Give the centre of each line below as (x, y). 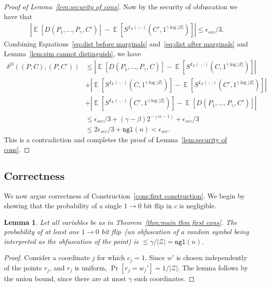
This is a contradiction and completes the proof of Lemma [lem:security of (115, 139)
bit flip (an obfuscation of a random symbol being (175, 232)
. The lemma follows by (213, 267)
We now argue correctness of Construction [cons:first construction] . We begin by (125, 196)
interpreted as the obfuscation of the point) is (71, 241)
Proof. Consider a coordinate (47, 257)
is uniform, (91, 267)
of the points (23, 267)
